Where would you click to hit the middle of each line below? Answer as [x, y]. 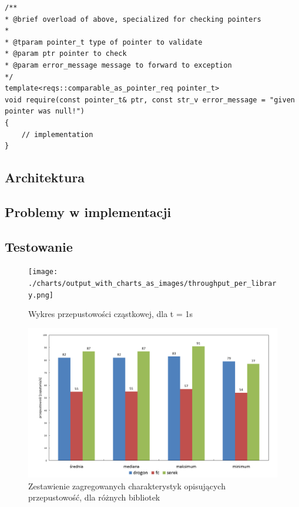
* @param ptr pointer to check [66, 54]
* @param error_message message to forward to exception [118, 65]
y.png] [41, 295]
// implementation [57, 134]
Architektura [45, 177]
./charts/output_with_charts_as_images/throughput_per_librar [152, 284]
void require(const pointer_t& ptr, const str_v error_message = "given [150, 100]
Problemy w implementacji [88, 211]
